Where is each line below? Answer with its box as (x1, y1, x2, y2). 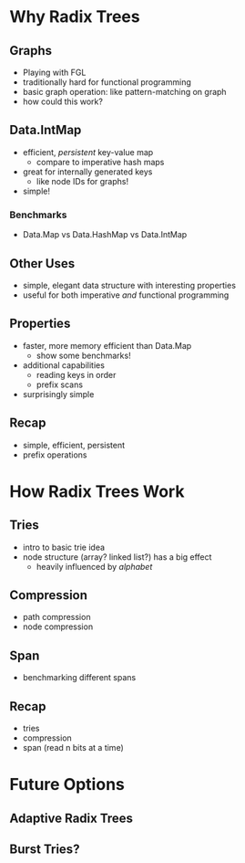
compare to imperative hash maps (36, 156, 165, 167)
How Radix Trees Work (9, 481, 185, 501)
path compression (22, 612, 91, 623)
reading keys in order (36, 369, 117, 380)
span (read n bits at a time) (22, 742, 125, 752)
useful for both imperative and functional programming (22, 289, 230, 300)
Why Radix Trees (9, 6, 140, 27)
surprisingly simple (22, 388, 95, 399)
